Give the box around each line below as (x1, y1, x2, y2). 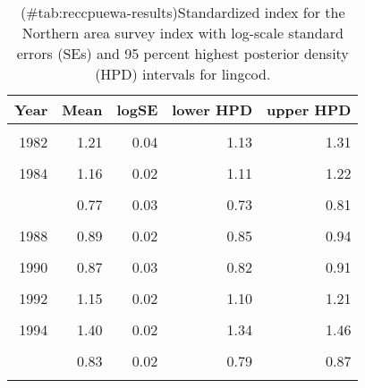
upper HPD (267, 99, 352, 120)
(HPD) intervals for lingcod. (95, 63, 271, 84)
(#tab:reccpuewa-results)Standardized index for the (20, 2, 345, 22)
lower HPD (172, 99, 253, 120)
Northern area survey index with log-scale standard (21, 22, 344, 43)
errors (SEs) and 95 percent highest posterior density (16, 43, 349, 63)
